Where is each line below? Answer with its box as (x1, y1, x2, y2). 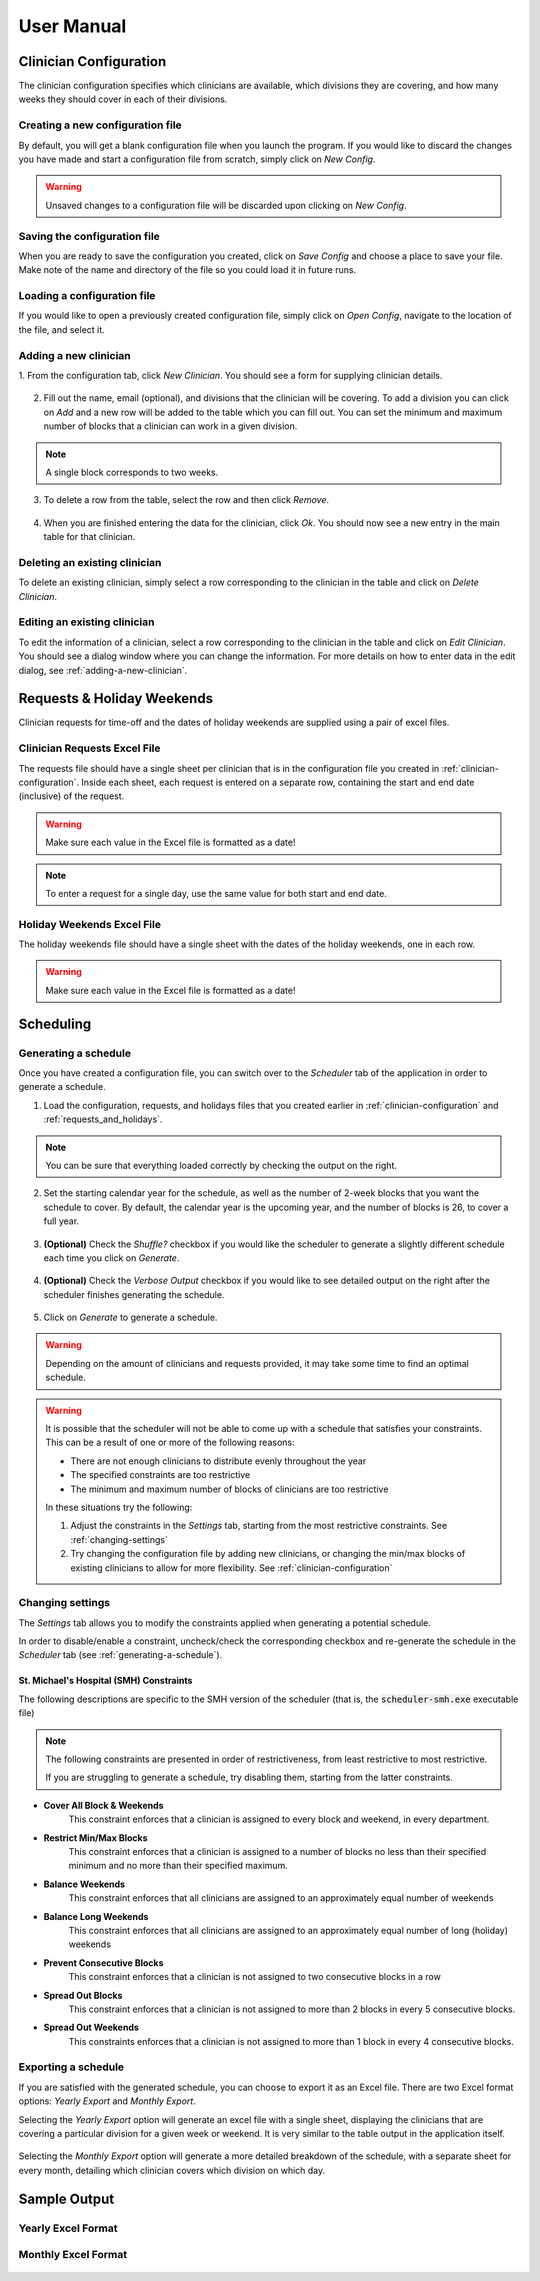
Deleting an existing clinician (18, 555, 162, 569)
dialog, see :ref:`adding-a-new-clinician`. (18, 664, 188, 676)
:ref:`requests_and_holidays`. (43, 1113, 163, 1125)
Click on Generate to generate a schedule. (43, 1311, 218, 1324)
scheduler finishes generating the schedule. (43, 1288, 225, 1300)
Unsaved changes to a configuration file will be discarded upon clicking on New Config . (45, 199, 407, 211)
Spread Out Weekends (43, 2021, 140, 2034)
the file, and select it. (18, 323, 105, 335)
